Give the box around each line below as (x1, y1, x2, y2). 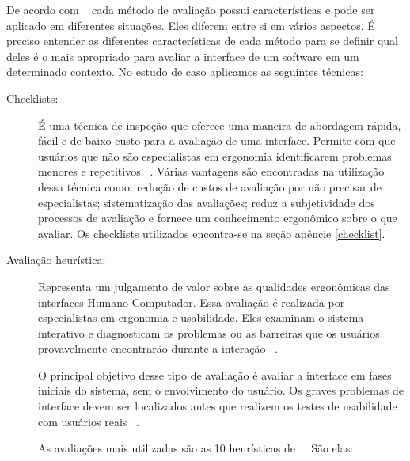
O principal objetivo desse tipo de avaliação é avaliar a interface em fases (38, 366, 392, 383)
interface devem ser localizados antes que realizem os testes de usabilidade (38, 398, 397, 414)
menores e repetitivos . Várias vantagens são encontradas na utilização (38, 163, 385, 179)
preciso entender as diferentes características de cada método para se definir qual (6, 32, 398, 49)
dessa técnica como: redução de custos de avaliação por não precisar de (38, 178, 382, 195)
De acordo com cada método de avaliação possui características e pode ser (6, 2, 375, 17)
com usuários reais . (38, 413, 139, 429)
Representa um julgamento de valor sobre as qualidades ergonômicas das (38, 278, 390, 294)
